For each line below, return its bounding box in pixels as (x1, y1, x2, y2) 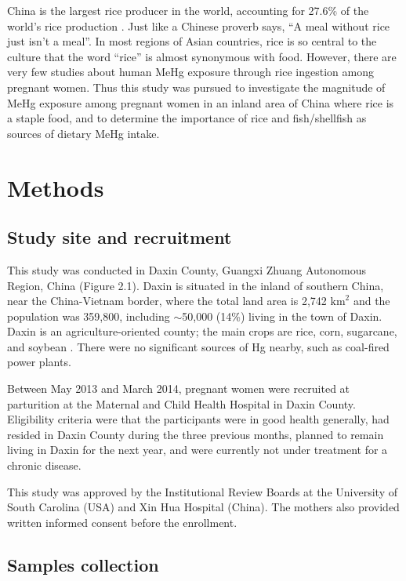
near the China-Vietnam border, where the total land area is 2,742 (7, 292, 327, 309)
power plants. (7, 354, 71, 370)
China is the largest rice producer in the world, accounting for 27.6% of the (7, 2, 369, 18)
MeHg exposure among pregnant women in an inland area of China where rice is (7, 94, 394, 111)
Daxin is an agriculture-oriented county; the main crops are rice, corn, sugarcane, (7, 323, 397, 340)
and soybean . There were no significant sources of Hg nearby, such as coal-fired (7, 338, 390, 354)
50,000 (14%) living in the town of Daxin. (182, 307, 382, 324)
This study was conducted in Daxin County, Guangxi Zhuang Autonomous (7, 261, 366, 278)
